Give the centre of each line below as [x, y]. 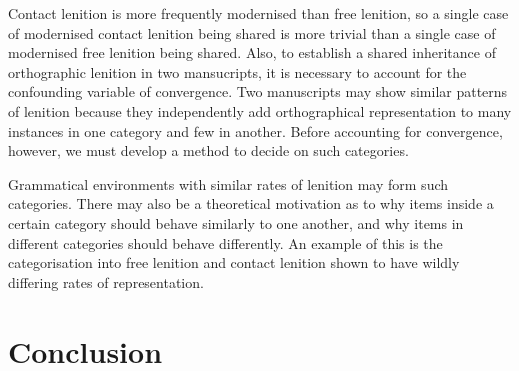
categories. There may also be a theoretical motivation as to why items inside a [251, 203]
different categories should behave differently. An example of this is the [225, 242]
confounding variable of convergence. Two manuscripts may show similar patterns [258, 91]
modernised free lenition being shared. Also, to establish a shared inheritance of [252, 52]
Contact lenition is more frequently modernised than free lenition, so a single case [258, 13]
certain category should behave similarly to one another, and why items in [236, 222]
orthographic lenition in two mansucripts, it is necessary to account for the [237, 71]
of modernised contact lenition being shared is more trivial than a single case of [252, 32]
